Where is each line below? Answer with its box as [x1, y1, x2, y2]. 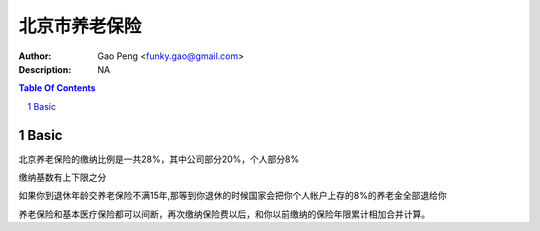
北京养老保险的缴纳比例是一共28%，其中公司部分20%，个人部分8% [18, 153, 300, 165]
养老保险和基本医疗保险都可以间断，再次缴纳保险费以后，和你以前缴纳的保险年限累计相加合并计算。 [18, 208, 430, 220]
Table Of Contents [18, 82, 96, 94]
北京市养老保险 [18, 15, 142, 37]
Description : [18, 63, 72, 75]
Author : [18, 50, 52, 62]
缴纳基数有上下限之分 [18, 171, 107, 184]
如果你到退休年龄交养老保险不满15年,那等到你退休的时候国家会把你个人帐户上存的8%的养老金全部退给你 [18, 190, 447, 202]
